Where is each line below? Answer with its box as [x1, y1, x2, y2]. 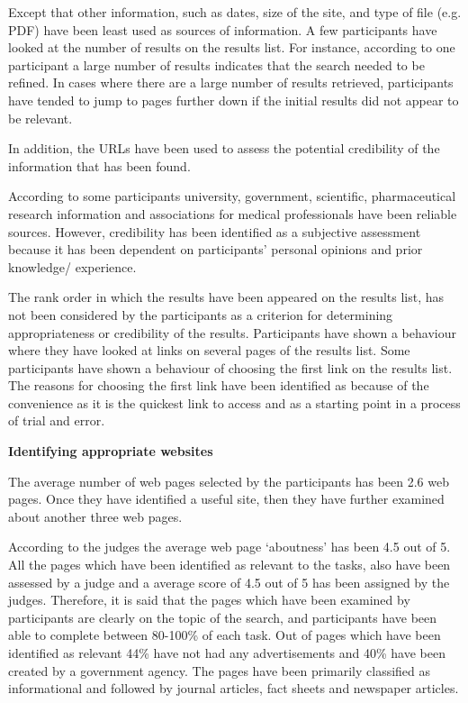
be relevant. [8, 108, 73, 127]
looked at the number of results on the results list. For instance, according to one [8, 38, 455, 57]
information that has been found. [8, 156, 191, 175]
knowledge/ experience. [8, 257, 137, 276]
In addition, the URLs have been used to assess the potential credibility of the [8, 139, 440, 158]
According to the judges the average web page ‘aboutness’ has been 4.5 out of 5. [8, 537, 451, 556]
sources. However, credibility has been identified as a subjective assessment [8, 222, 421, 241]
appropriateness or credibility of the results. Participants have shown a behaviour [8, 323, 456, 342]
